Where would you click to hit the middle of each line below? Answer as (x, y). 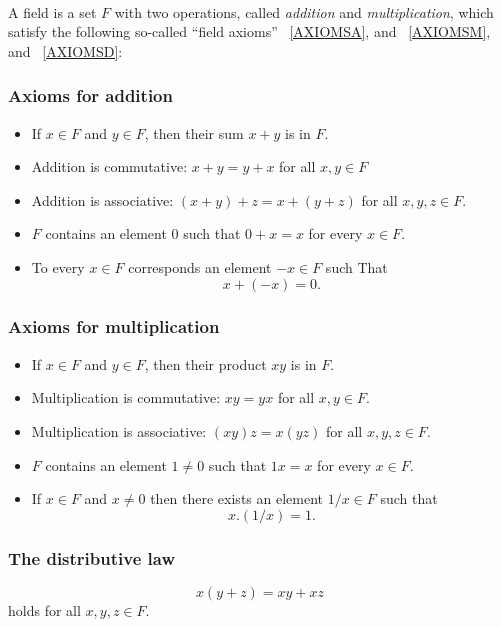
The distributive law (91, 557)
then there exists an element (236, 498)
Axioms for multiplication (114, 326)
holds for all (44, 609)
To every (58, 266)
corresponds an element (200, 266)
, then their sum (194, 132)
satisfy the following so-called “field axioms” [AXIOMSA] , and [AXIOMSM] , (249, 31)
